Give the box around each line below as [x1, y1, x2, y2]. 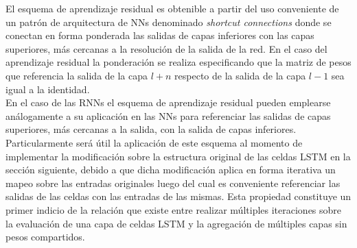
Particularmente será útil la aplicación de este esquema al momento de [5, 135, 303, 149]
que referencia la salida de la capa [5, 68, 148, 82]
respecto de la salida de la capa [174, 68, 306, 82]
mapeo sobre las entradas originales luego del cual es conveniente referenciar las [5, 175, 341, 190]
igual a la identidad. [5, 82, 90, 96]
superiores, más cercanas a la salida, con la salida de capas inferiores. [5, 122, 297, 136]
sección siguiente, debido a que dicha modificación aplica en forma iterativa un [5, 162, 336, 177]
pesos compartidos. [5, 230, 85, 244]
